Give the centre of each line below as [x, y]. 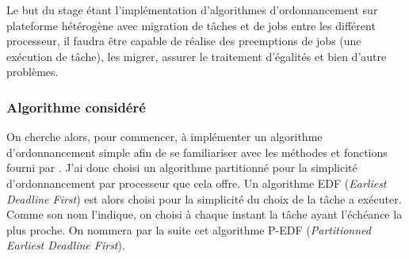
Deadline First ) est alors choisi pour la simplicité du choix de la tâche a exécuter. [204, 198]
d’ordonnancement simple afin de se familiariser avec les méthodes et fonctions [197, 152]
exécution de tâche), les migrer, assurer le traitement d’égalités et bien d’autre [197, 56]
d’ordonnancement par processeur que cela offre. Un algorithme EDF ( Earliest [197, 183]
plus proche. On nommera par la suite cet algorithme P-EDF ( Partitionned [189, 229]
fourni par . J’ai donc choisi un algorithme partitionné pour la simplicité [182, 168]
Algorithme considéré [76, 107]
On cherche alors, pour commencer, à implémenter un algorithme [164, 137]
